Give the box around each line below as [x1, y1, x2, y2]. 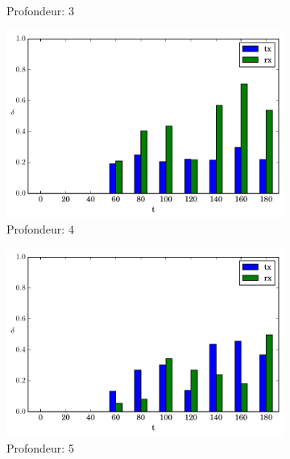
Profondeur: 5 [6, 439, 74, 456]
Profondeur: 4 [6, 221, 74, 238]
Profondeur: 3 [6, 2, 74, 19]
